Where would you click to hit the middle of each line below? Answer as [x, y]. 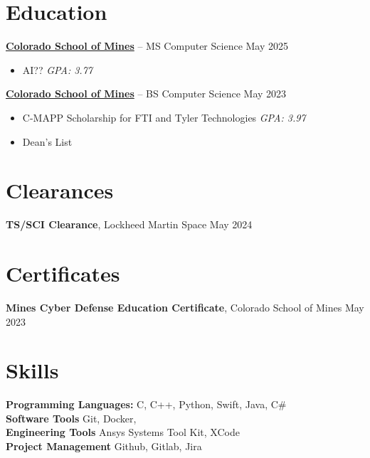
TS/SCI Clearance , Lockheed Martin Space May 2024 [129, 224]
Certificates [63, 273]
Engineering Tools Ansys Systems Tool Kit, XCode [123, 432]
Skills [32, 370]
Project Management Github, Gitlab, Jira [104, 446]
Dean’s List [47, 141]
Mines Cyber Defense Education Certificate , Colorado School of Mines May [185, 307]
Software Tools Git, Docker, [71, 418]
